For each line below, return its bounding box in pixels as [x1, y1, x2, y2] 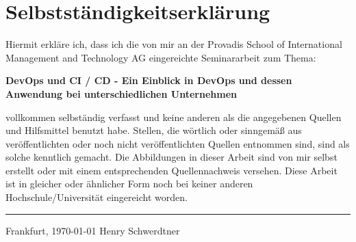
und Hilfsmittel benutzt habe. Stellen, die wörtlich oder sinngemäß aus [5, 123, 302, 137]
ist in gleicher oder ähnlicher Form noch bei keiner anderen [5, 176, 253, 191]
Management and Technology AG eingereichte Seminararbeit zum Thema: [5, 50, 316, 64]
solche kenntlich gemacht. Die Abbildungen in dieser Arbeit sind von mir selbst [5, 150, 338, 164]
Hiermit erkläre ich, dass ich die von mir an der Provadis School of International [5, 37, 342, 51]
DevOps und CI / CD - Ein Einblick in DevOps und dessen [5, 73, 292, 88]
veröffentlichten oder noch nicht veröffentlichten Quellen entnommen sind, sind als [5, 136, 350, 150]
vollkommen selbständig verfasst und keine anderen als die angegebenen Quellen [5, 109, 342, 124]
